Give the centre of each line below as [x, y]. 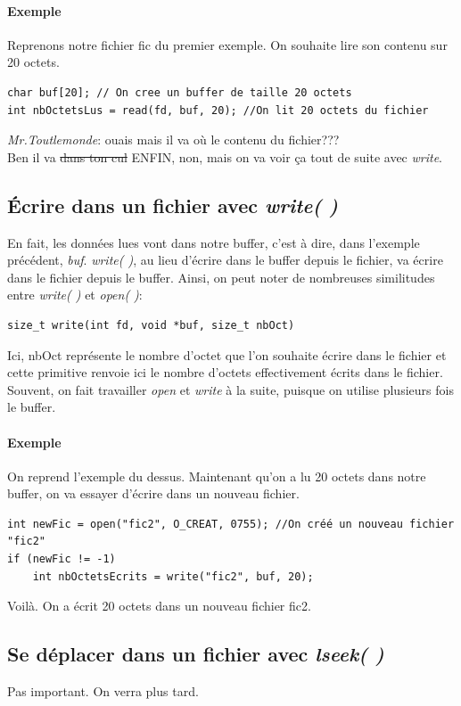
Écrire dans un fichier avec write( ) [173, 205]
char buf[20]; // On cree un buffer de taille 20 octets [180, 92]
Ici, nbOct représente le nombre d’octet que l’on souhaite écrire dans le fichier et [227, 354]
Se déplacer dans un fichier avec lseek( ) [196, 654]
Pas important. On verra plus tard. [103, 691]
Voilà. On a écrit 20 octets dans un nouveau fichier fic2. [159, 606]
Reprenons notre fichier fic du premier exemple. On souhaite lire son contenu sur [227, 44]
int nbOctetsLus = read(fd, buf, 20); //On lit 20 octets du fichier [218, 110]
